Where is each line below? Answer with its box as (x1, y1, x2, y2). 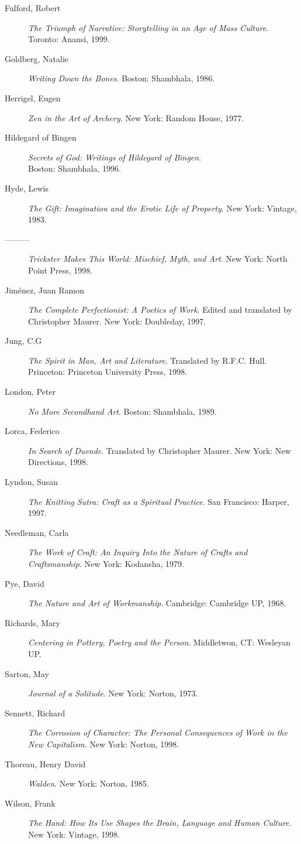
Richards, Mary (5, 616, 60, 628)
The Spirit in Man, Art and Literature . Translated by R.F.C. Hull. (28, 354, 267, 366)
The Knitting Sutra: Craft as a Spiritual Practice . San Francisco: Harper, (28, 495, 289, 507)
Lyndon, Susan (5, 476, 58, 488)
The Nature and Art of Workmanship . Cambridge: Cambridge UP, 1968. (28, 597, 286, 609)
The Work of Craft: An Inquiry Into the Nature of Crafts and (28, 546, 248, 558)
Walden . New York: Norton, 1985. (28, 777, 149, 790)
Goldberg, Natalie (5, 52, 69, 64)
